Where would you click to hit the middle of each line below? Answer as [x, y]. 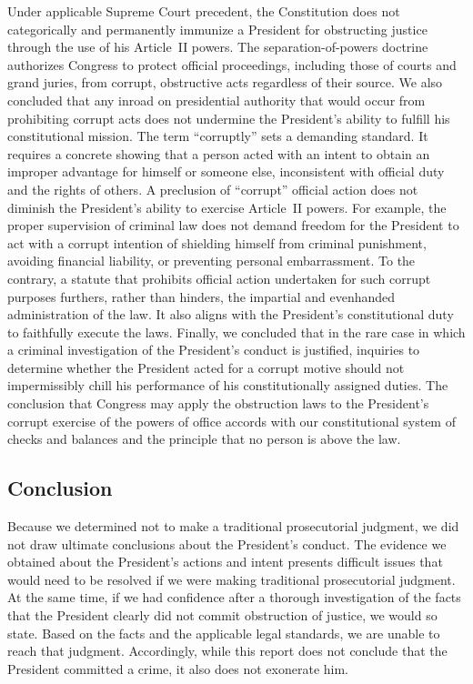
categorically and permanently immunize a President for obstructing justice [217, 29]
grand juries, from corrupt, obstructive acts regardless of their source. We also [225, 82]
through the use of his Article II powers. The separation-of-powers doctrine [218, 47]
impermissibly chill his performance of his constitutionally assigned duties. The [228, 385]
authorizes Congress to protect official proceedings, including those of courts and [232, 64]
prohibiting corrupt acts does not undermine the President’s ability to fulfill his [229, 118]
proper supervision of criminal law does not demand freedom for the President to [233, 225]
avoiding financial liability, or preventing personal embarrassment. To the [211, 261]
